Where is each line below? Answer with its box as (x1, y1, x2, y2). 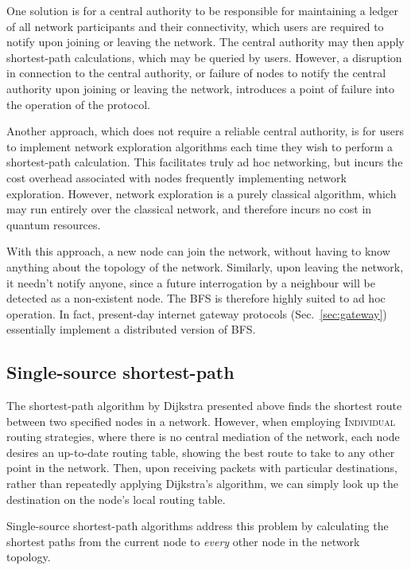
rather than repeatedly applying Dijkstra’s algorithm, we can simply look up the (6, 475, 399, 492)
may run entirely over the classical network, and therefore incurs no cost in (6, 201, 372, 217)
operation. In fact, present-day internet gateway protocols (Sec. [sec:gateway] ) (6, 305, 387, 322)
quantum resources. (6, 216, 101, 232)
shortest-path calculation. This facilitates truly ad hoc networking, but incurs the (6, 154, 403, 170)
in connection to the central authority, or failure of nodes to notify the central (6, 64, 386, 81)
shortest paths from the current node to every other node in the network (6, 533, 360, 549)
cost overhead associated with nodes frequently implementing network (6, 169, 347, 185)
